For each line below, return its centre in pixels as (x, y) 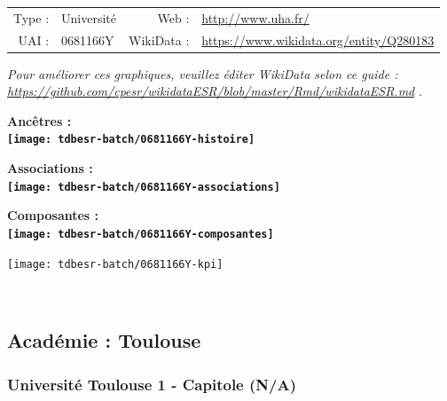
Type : (31, 17)
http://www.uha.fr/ (255, 17)
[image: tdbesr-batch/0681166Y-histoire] (131, 140)
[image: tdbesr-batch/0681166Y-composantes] (141, 234)
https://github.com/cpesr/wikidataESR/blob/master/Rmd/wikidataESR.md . (215, 91)
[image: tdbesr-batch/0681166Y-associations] (144, 187)
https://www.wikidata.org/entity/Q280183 (318, 39)
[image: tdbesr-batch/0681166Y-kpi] (115, 264)
